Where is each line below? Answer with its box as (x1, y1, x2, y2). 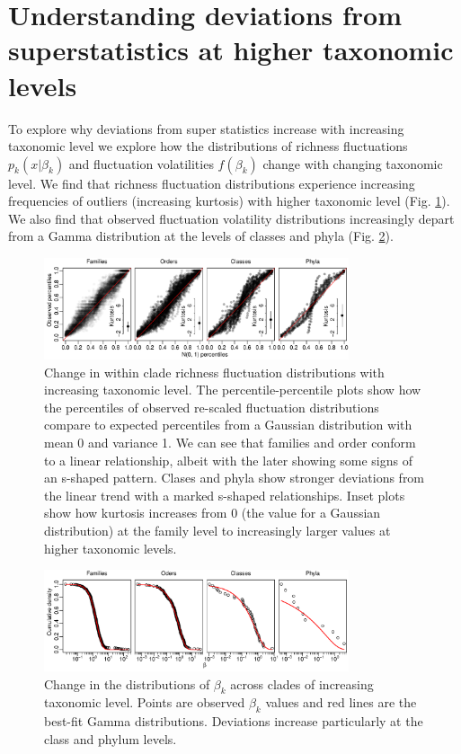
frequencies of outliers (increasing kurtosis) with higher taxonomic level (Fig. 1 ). (8, 191, 450, 210)
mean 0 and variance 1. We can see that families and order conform (44, 432, 416, 451)
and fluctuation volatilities (68, 154, 214, 173)
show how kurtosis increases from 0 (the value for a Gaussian (44, 503, 381, 522)
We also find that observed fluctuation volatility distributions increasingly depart (8, 208, 455, 227)
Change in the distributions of (44, 674, 210, 693)
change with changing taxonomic (262, 154, 443, 173)
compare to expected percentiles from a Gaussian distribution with (44, 415, 412, 434)
